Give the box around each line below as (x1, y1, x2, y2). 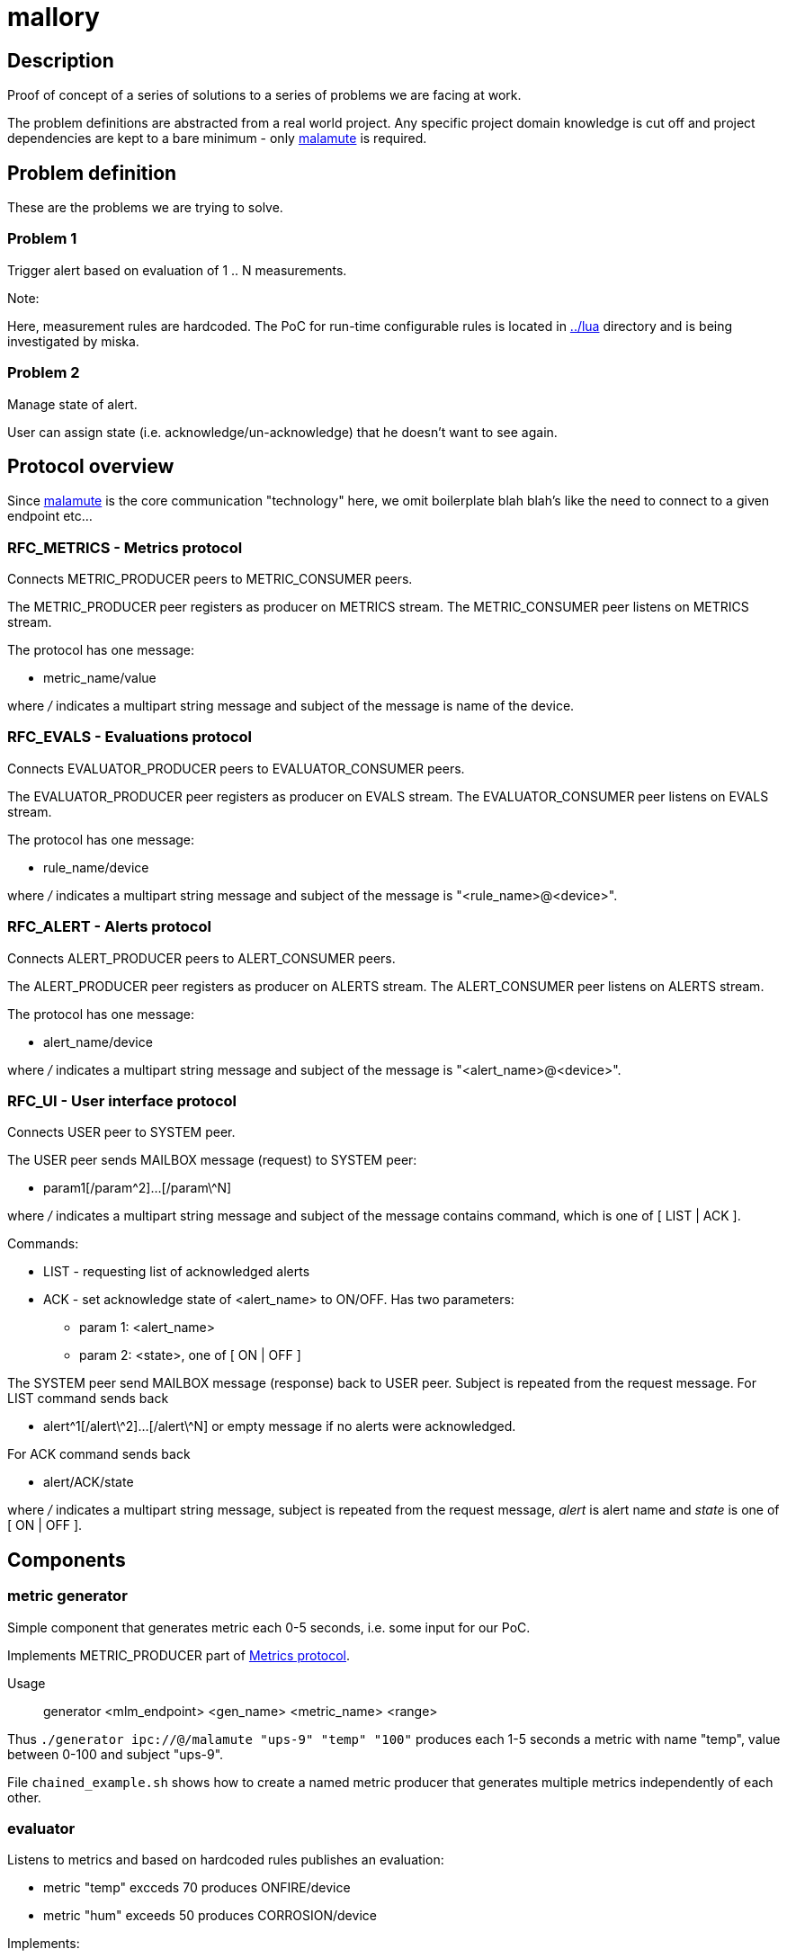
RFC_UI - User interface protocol (7, 1091, 237, 1110)
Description (7, 49, 114, 72)
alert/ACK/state (43, 1474, 134, 1490)
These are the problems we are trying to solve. (7, 200, 283, 216)
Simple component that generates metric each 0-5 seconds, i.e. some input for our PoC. (7, 1619, 531, 1635)
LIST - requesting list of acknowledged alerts (43, 1264, 310, 1280)
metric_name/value (43, 670, 157, 686)
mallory (7, 2, 100, 32)
